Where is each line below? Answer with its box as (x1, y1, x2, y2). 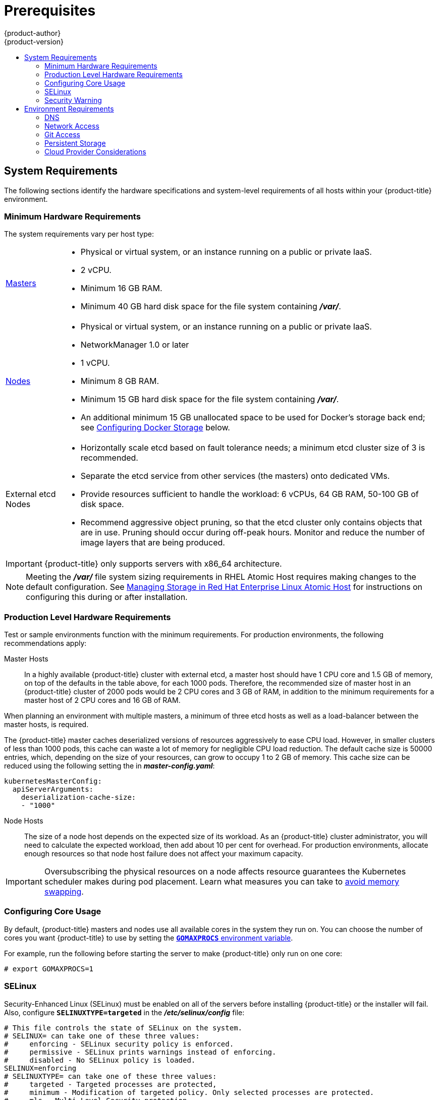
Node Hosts (4, 816, 43, 826)
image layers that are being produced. (80, 537, 225, 548)
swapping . (44, 887, 84, 897)
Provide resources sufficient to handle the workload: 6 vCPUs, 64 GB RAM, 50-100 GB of (80, 489, 419, 500)
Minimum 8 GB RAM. (80, 376, 159, 387)
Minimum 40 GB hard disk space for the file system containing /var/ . (80, 301, 341, 312)
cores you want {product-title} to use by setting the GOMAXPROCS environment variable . (4, 933, 293, 942)
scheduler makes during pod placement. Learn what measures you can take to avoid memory (44, 876, 400, 887)
